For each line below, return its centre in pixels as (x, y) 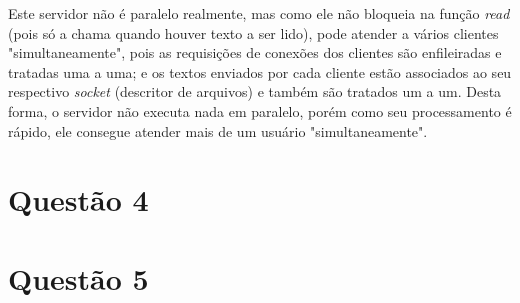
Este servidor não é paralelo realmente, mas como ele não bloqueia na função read (259, 13)
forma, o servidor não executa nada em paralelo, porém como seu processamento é (260, 110)
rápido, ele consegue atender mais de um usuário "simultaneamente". (218, 130)
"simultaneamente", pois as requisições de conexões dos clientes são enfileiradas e (255, 52)
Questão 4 (78, 199)
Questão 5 (78, 277)
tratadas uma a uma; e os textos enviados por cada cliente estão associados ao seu (260, 71)
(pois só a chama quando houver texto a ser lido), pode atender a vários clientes (253, 32)
